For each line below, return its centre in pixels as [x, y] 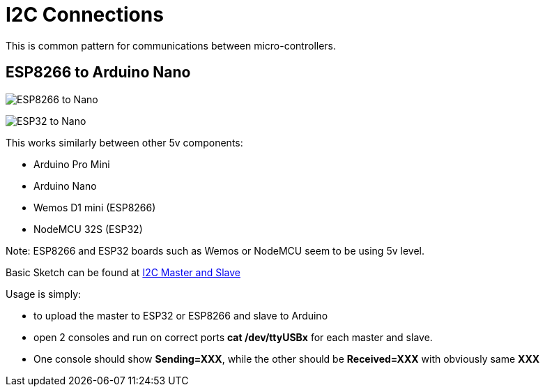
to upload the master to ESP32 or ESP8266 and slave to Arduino [181, 315]
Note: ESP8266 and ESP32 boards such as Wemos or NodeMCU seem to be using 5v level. [215, 250]
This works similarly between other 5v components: [124, 142]
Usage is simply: [44, 294]
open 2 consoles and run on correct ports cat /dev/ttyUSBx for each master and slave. [233, 337]
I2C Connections [85, 15]
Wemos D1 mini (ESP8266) [95, 207]
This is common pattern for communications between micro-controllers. [171, 45]
